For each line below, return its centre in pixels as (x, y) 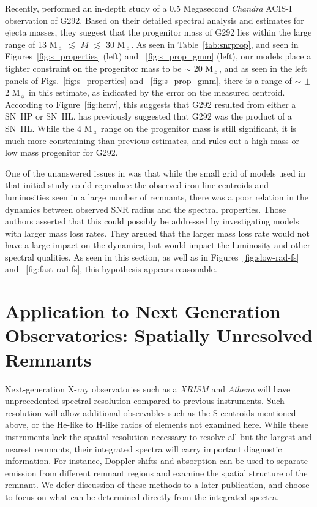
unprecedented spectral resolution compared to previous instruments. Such (145, 401)
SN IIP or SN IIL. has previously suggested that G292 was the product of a (148, 116)
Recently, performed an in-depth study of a (86, 8)
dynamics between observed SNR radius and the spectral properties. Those (146, 209)
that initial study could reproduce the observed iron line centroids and (137, 185)
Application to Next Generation (143, 311)
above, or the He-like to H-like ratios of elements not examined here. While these (157, 425)
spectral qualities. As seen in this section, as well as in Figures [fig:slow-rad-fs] (152, 257)
